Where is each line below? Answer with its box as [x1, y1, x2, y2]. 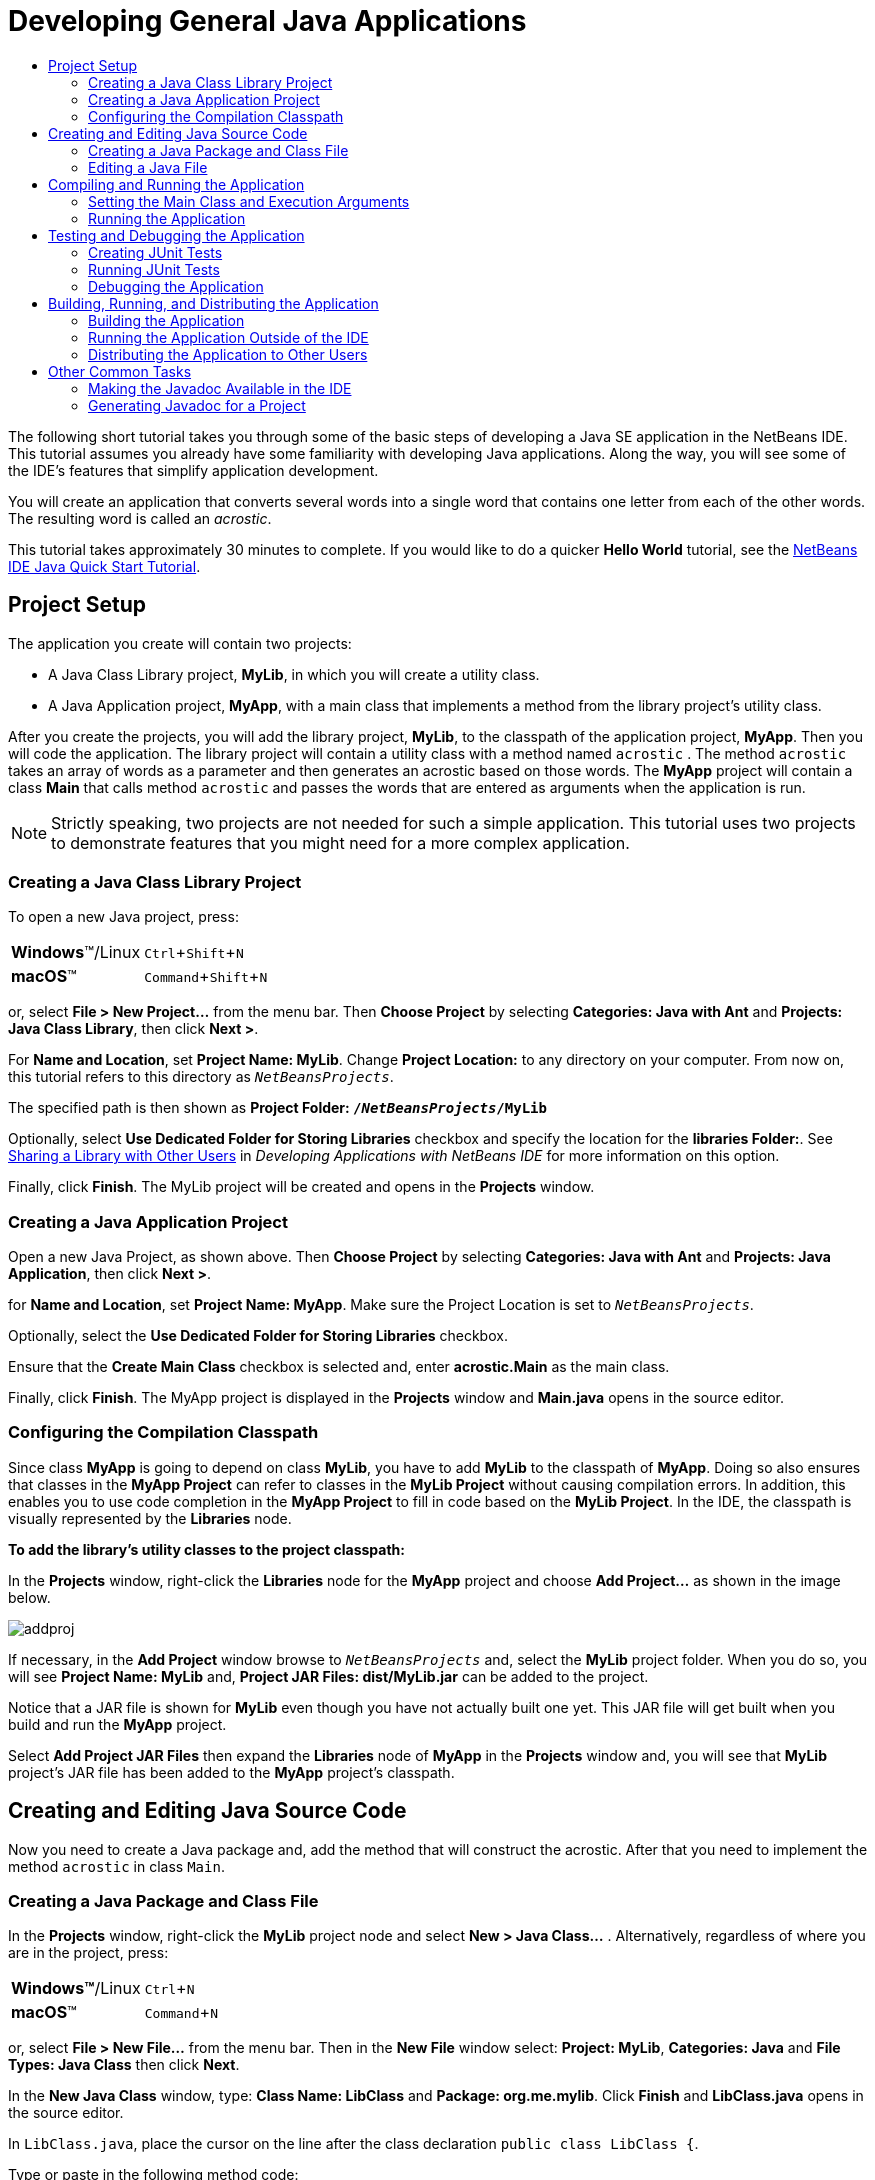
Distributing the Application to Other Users [88, 345, 368, 363]
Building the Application [88, 311, 245, 329]
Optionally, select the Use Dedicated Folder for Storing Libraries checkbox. [8, 1327, 508, 1345]
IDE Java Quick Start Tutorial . [8, 557, 201, 575]
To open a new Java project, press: [8, 908, 239, 926]
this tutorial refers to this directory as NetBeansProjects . [8, 1068, 394, 1086]
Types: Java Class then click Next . [8, 2056, 240, 2074]
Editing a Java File [88, 158, 208, 176]
